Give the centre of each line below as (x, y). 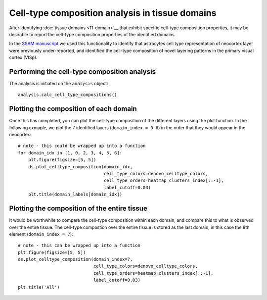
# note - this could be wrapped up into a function (82, 146)
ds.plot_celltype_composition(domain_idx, (80, 167)
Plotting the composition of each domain (73, 109)
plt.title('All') (39, 287)
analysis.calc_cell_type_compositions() (67, 95)
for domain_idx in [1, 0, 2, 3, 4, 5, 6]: (70, 153)
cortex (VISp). (23, 57)
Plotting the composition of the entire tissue (78, 209)
